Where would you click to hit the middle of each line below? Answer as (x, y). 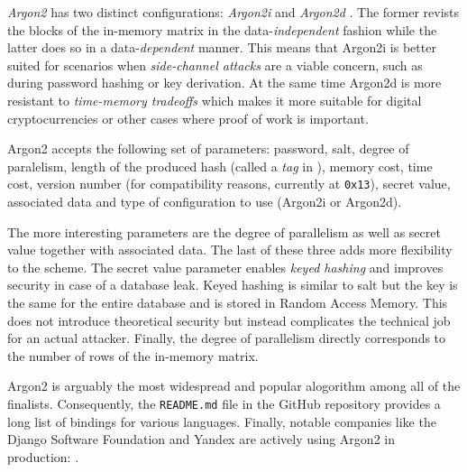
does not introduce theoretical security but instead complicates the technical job (229, 320)
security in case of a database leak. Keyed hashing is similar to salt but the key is (233, 285)
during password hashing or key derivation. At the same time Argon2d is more (224, 83)
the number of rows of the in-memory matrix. (133, 355)
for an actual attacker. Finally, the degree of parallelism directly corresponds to (227, 338)
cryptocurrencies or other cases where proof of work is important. (188, 118)
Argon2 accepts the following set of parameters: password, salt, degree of (208, 148)
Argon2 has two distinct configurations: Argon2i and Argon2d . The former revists (233, 12)
